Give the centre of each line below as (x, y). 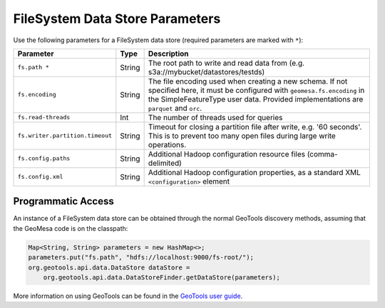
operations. (167, 144)
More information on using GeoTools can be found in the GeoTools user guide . (128, 296)
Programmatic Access (63, 201)
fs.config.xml (40, 177)
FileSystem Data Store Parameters (117, 19)
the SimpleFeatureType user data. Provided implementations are (256, 99)
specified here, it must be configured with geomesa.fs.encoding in (256, 90)
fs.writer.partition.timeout (65, 136)
